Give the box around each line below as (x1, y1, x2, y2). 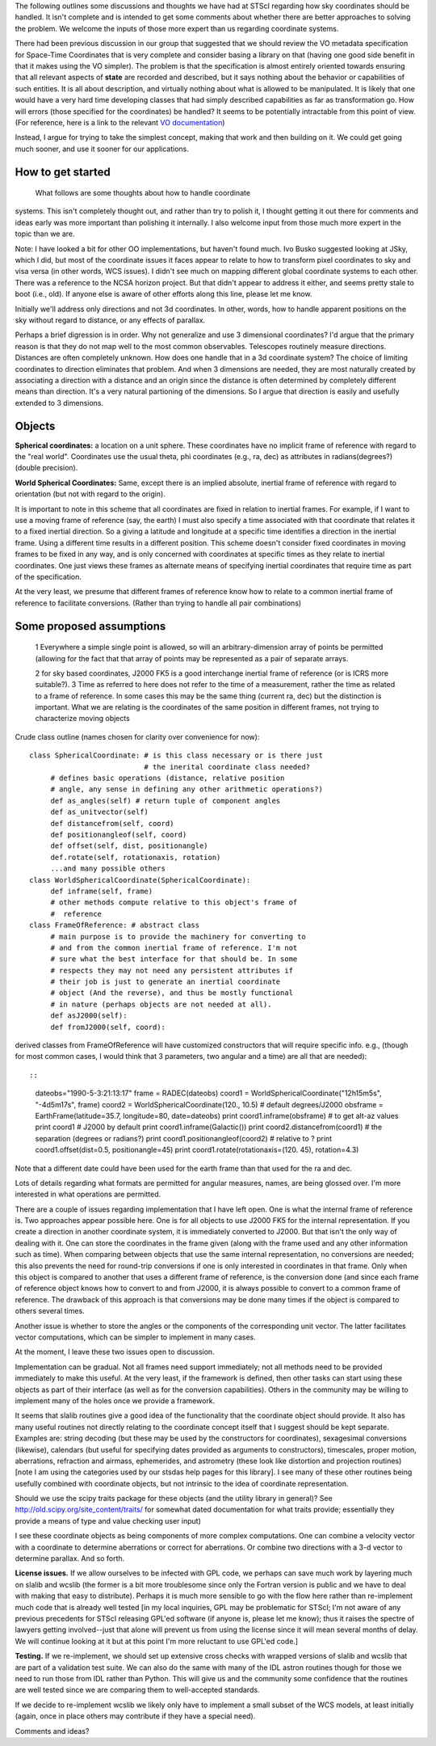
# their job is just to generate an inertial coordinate (50, 977, 281, 986)
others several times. (15, 1306, 85, 1316)
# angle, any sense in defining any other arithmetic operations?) (50, 785, 323, 794)
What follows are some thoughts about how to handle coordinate (35, 188, 250, 198)
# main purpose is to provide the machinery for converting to (50, 932, 306, 941)
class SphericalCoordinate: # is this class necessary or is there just (29, 751, 323, 760)
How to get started (15, 165, 111, 179)
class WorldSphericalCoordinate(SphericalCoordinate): (29, 875, 251, 884)
